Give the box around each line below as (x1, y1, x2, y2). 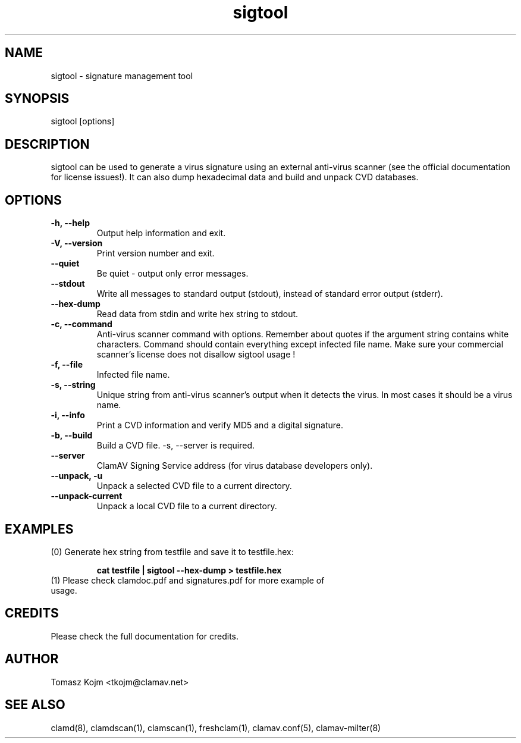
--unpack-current (51, 491, 123, 501)
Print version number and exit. (96, 248, 215, 259)
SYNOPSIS (5, 91, 70, 106)
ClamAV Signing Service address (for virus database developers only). (96, 460, 373, 471)
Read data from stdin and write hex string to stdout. (96, 309, 299, 319)
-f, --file (51, 359, 83, 370)
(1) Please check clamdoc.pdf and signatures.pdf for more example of (51, 575, 325, 585)
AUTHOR (5, 651, 59, 667)
